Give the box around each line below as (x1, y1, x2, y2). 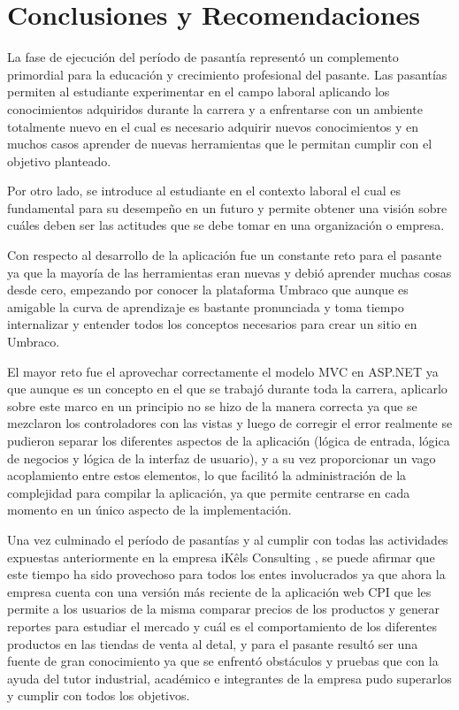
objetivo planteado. (7, 151, 111, 170)
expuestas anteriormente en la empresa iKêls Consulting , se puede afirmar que (7, 547, 435, 566)
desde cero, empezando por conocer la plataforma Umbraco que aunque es (7, 280, 409, 299)
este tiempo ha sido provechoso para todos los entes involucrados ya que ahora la (7, 565, 446, 584)
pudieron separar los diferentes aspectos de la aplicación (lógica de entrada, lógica (7, 431, 450, 449)
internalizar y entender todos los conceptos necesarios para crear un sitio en (7, 315, 417, 333)
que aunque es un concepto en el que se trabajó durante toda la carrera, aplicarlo (7, 379, 448, 398)
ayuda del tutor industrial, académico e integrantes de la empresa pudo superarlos (7, 668, 452, 687)
